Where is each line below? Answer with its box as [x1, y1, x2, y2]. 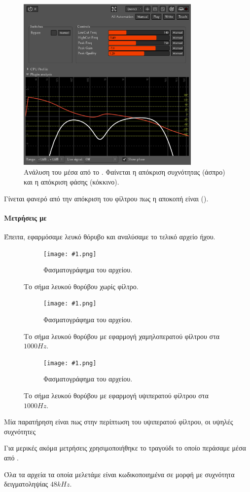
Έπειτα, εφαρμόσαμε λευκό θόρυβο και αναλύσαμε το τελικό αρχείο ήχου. [4, 231, 215, 241]
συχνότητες [4, 426, 36, 436]
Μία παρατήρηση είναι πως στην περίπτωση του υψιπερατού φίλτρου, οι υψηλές [4, 416, 233, 427]
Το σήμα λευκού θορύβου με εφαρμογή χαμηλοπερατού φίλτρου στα [24, 331, 220, 341]
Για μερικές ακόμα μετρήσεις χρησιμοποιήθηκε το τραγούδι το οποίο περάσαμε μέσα [4, 443, 246, 453]
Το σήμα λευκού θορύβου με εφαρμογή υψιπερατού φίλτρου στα [24, 390, 209, 401]
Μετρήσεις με [4, 212, 47, 223]
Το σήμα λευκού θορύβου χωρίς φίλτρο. [24, 281, 139, 291]
